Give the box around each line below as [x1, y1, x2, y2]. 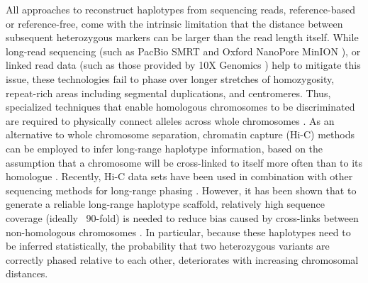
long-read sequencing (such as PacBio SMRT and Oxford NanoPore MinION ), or [6, 43, 361, 58]
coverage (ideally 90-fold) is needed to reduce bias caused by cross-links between [6, 210, 359, 225]
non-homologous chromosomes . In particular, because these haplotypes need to [6, 224, 351, 239]
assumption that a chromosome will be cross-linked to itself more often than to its [6, 155, 363, 170]
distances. [6, 266, 48, 281]
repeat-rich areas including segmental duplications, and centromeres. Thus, [6, 85, 331, 100]
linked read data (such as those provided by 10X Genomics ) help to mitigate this [6, 57, 361, 72]
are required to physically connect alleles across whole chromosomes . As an [6, 113, 335, 128]
